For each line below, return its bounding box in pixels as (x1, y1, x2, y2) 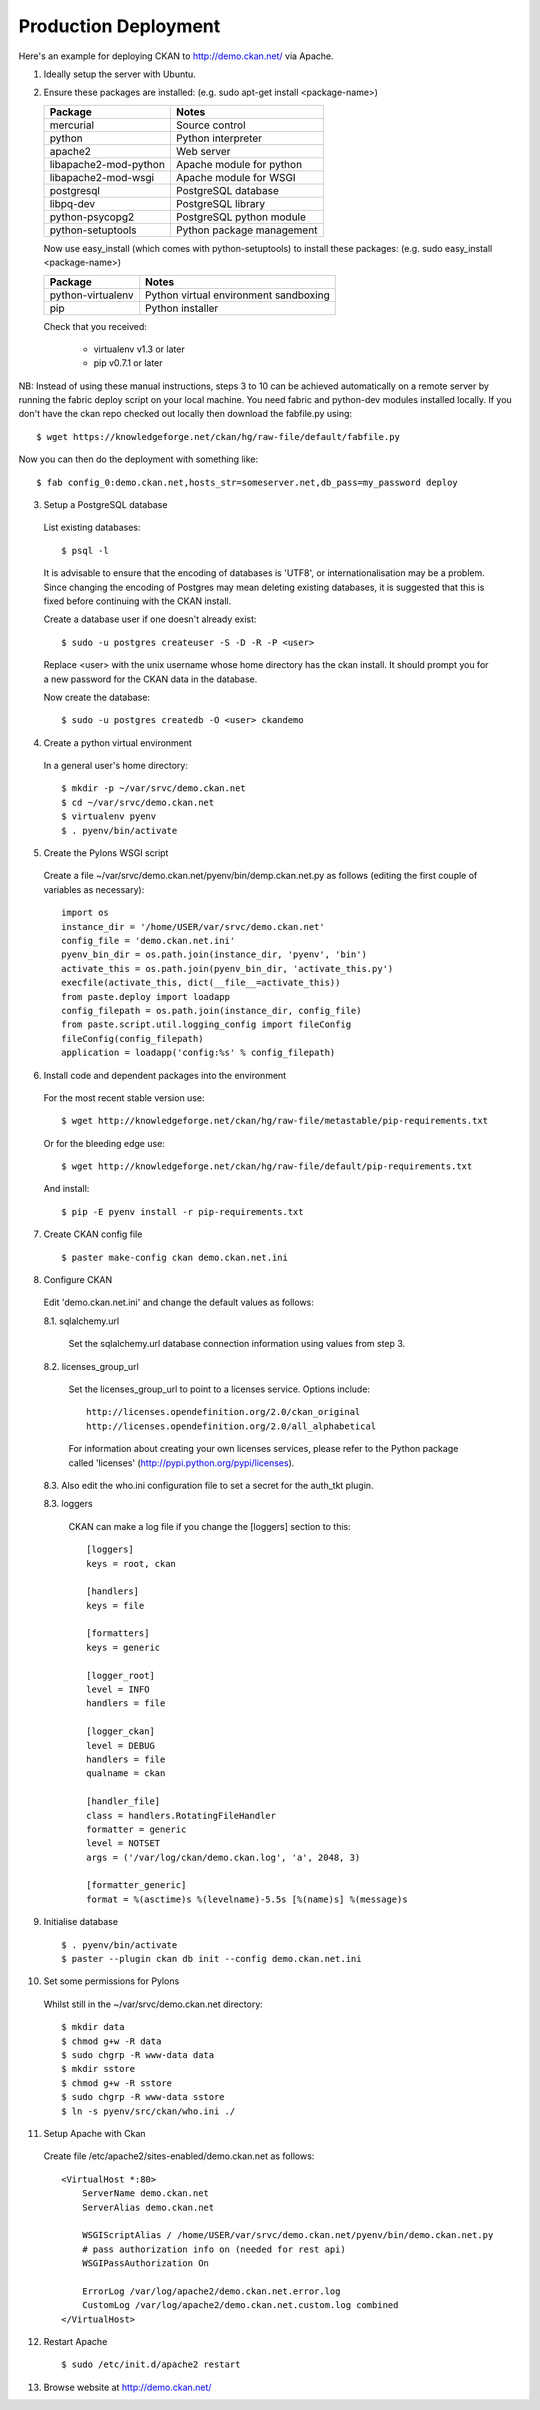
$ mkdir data (61, 2021, 125, 2033)
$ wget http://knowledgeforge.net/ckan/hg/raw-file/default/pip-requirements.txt (61, 1161, 473, 1172)
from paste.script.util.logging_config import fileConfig (61, 1019, 352, 1030)
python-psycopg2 (49, 210, 135, 224)
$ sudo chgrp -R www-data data (61, 2050, 215, 2060)
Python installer (145, 301, 219, 315)
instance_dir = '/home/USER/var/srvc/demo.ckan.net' (61, 921, 325, 932)
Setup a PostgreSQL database (43, 499, 168, 511)
